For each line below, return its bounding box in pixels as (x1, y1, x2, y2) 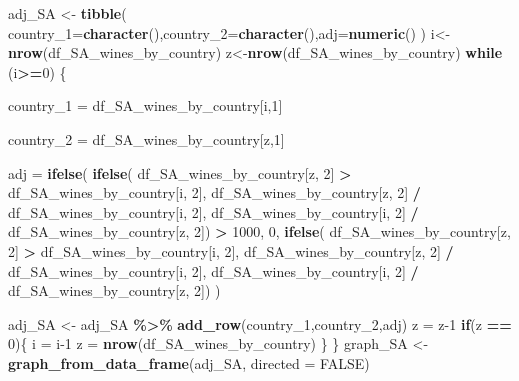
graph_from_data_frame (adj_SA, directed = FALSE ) (8, 352, 370, 373)
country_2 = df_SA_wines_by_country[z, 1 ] (8, 128, 285, 149)
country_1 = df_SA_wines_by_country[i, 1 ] (8, 95, 283, 116)
